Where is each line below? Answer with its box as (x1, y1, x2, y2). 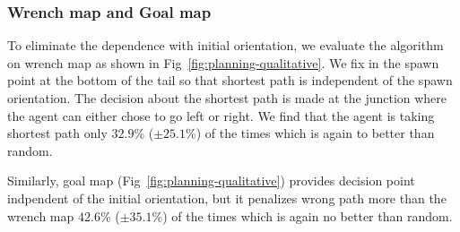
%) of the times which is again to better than (185, 124, 435, 142)
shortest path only (7, 124, 108, 142)
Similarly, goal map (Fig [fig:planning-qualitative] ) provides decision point (7, 171, 415, 190)
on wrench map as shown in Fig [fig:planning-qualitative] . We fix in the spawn (7, 53, 439, 72)
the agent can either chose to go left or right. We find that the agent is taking (7, 106, 435, 125)
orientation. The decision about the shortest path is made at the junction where (7, 89, 447, 107)
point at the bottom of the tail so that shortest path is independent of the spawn (7, 71, 453, 90)
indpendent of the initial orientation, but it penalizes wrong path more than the (7, 188, 447, 207)
